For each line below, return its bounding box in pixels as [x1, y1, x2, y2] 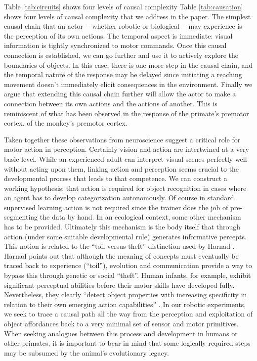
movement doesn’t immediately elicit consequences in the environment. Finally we [4, 79, 253, 89]
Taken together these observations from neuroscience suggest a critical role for [4, 134, 241, 144]
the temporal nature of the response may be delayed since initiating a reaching [4, 69, 242, 80]
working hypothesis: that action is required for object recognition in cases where [4, 182, 247, 193]
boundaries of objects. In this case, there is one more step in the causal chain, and [4, 59, 253, 70]
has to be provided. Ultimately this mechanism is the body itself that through [4, 222, 241, 232]
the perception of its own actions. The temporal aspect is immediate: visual [4, 30, 233, 41]
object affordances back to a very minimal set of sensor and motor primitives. [4, 318, 239, 328]
